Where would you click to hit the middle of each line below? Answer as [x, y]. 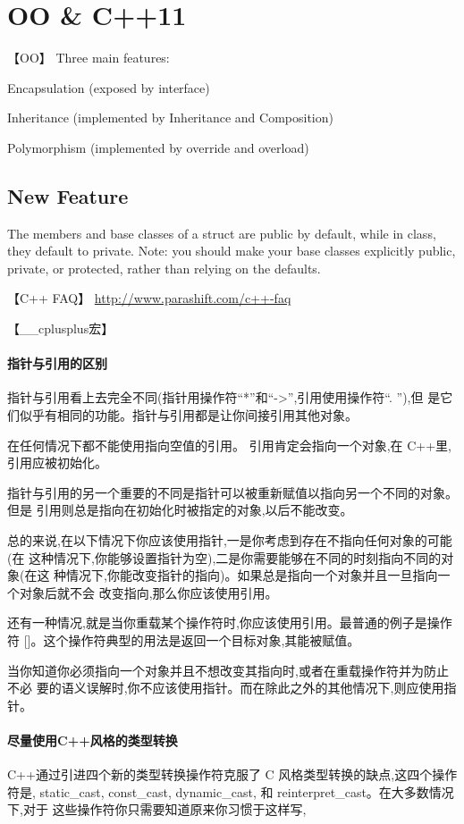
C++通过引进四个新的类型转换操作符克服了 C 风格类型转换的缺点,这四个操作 [232, 774]
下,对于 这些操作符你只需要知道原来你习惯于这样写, [157, 809]
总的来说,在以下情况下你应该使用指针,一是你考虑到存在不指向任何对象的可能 [230, 540]
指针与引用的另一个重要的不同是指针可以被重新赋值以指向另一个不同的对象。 [232, 492]
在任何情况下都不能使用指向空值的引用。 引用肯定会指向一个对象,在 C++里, [229, 445]
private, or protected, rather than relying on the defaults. [164, 268]
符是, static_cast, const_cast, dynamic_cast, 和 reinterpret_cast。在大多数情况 [231, 791]
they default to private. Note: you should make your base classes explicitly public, [232, 251]
